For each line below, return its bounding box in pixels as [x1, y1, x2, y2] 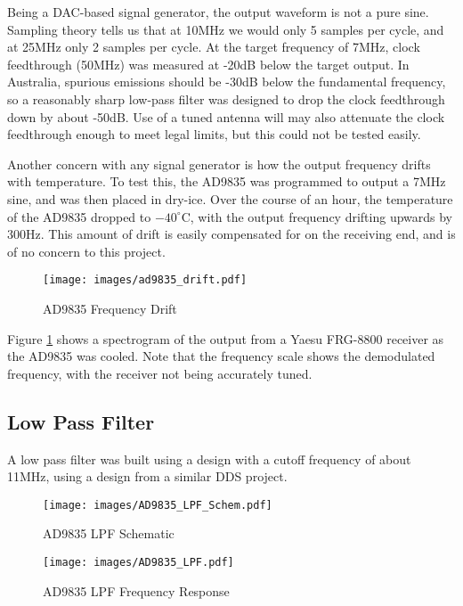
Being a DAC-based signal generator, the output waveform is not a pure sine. [7, 3, 429, 20]
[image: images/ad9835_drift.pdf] [43, 274, 248, 287]
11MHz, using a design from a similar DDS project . [7, 467, 288, 486]
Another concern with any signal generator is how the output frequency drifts [7, 154, 431, 173]
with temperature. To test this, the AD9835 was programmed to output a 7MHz [7, 172, 446, 191]
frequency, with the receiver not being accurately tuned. [7, 364, 313, 382]
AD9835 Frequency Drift [43, 299, 177, 317]
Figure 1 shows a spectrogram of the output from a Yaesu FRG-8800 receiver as [7, 329, 444, 348]
